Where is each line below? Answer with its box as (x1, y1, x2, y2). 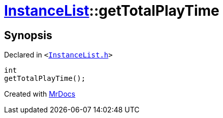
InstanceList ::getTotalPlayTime (4, 2, 219, 19)
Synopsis (4, 28, 52, 42)
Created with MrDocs (4, 90, 76, 99)
